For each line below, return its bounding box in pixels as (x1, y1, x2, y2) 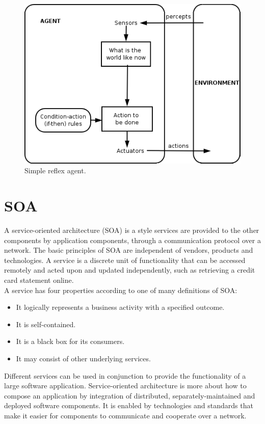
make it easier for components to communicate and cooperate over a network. (4, 410, 247, 420)
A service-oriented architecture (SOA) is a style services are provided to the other (4, 225, 259, 235)
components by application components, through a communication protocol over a (4, 234, 261, 245)
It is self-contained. (16, 319, 76, 329)
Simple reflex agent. (24, 165, 86, 176)
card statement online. (4, 274, 74, 285)
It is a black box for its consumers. (16, 336, 125, 347)
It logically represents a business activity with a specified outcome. (16, 302, 225, 312)
